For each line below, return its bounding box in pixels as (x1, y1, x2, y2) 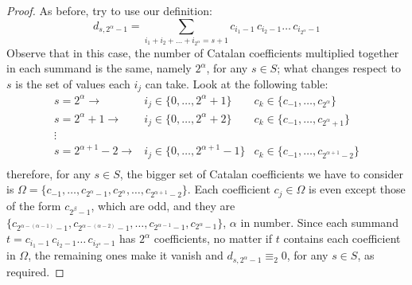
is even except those (308, 181, 406, 197)
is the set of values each (15, 76, 130, 92)
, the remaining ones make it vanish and (28, 247, 223, 264)
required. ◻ (6, 264, 64, 280)
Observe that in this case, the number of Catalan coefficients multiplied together (6, 44, 399, 61)
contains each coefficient (283, 230, 401, 247)
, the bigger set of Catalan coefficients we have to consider (119, 165, 403, 182)
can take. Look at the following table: (145, 76, 328, 92)
